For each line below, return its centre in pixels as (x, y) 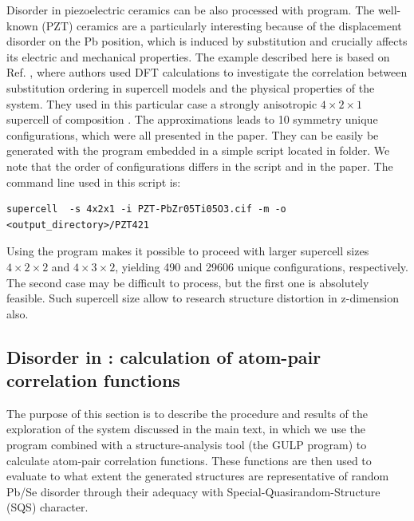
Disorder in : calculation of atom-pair (164, 356)
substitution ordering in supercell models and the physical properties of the (191, 87)
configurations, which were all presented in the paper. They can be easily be (193, 134)
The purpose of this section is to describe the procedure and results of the (187, 413)
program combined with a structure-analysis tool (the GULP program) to (187, 445)
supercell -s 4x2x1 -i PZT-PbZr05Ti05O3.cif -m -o (146, 209)
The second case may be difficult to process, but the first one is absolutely (188, 282)
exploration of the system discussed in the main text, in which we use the (186, 429)
